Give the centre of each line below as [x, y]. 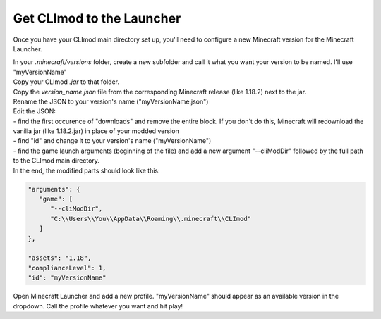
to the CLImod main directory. [56, 161]
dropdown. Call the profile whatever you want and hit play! [98, 306]
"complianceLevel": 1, [67, 268]
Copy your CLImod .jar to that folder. [66, 82]
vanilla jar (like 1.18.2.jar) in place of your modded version [96, 131]
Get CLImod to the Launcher [97, 18]
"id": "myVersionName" [67, 278]
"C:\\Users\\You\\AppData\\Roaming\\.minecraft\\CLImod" [151, 219]
